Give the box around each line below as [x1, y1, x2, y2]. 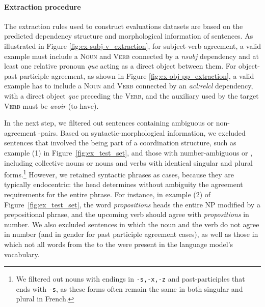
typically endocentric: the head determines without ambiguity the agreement [4, 179, 243, 190]
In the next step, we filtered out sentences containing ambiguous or [4, 117, 214, 128]
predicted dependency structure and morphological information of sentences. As [4, 30, 253, 41]
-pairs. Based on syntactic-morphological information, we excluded [38, 127, 246, 138]
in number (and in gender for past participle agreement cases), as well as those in [4, 229, 258, 239]
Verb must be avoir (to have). [4, 100, 99, 111]
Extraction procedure [4, 1, 81, 12]
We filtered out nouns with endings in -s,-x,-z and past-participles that [16, 273, 245, 284]
